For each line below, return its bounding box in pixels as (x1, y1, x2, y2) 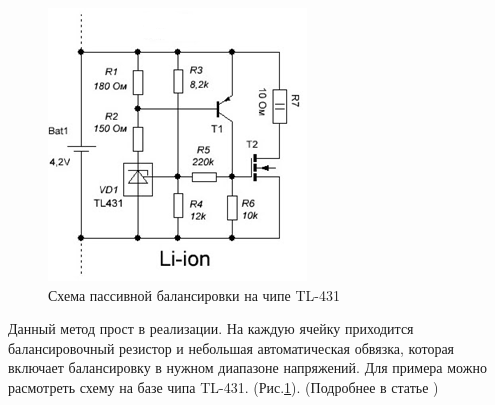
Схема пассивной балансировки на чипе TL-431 (48, 284, 340, 305)
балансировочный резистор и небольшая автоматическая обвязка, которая (8, 337, 455, 358)
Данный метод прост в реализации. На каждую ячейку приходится (8, 318, 414, 339)
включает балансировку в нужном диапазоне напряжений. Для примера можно (8, 357, 487, 378)
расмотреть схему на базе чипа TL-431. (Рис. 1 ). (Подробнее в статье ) (8, 376, 439, 397)
